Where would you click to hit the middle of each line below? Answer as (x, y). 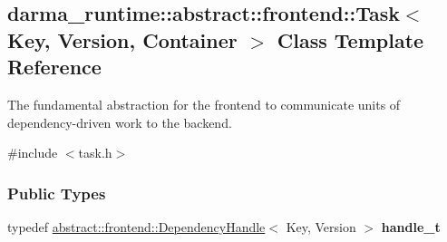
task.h (95, 153)
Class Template (350, 39)
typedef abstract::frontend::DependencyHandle (136, 226)
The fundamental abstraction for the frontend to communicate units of (204, 104)
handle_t (411, 226)
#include (33, 153)
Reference (54, 67)
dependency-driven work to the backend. (120, 122)
